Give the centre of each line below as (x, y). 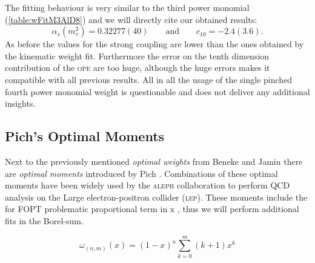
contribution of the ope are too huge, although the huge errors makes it (138, 68)
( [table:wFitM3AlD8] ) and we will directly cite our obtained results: (131, 19)
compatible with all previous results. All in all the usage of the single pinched (149, 79)
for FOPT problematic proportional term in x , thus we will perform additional (152, 209)
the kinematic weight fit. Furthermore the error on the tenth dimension (137, 55)
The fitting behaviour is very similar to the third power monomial (127, 7)
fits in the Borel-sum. (44, 220)
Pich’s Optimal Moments (85, 136)
